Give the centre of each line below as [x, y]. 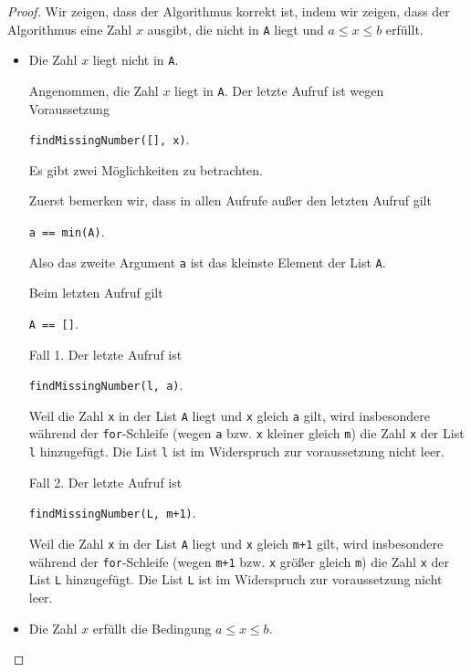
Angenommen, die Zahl [94, 90]
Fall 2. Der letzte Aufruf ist [105, 482]
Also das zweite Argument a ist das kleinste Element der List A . [207, 262]
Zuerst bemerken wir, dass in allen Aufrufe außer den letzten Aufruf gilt [230, 200]
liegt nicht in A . [136, 60]
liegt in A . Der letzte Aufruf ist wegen [279, 90]
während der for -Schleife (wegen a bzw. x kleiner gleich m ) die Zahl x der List [246, 433]
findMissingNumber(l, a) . [106, 385]
